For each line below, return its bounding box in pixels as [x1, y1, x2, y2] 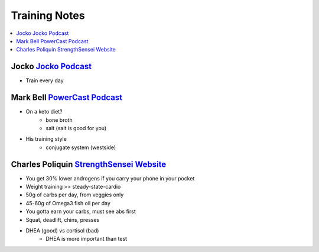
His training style [25, 135, 67, 143]
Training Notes [11, 9, 85, 22]
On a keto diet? [25, 108, 63, 115]
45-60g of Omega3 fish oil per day [25, 199, 110, 206]
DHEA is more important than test [45, 235, 127, 243]
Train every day [25, 77, 64, 84]
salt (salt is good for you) [45, 124, 107, 131]
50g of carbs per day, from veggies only [25, 191, 124, 198]
